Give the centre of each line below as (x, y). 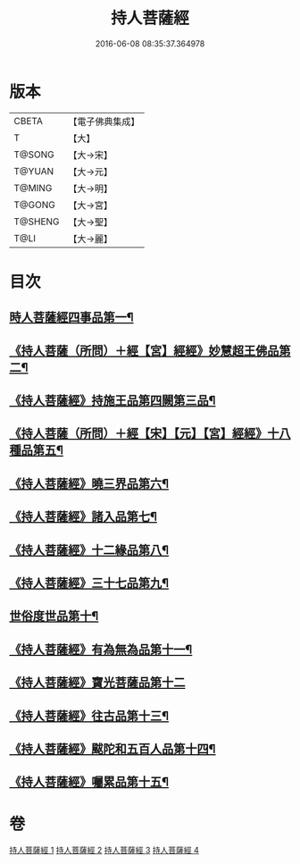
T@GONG (34, 205)
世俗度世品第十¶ (54, 616)
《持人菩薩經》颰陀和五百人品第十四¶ (112, 748)
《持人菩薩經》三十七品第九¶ (89, 583)
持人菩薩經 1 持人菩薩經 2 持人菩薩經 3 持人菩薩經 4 (104, 851)
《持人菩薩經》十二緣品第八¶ (89, 550)
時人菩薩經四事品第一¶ (71, 318)
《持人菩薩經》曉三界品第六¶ (89, 483)
